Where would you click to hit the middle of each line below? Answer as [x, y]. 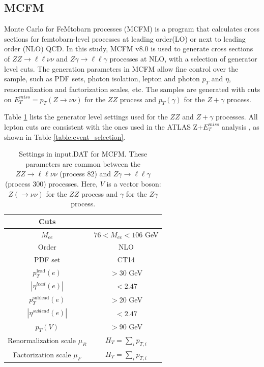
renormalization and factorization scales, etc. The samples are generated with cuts [132, 89]
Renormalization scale [42, 340]
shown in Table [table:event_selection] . [65, 136]
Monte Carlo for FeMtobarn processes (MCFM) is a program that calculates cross [132, 29]
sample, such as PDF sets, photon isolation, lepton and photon [102, 79]
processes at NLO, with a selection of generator [183, 58]
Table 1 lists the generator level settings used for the [86, 117]
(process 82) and [85, 174]
